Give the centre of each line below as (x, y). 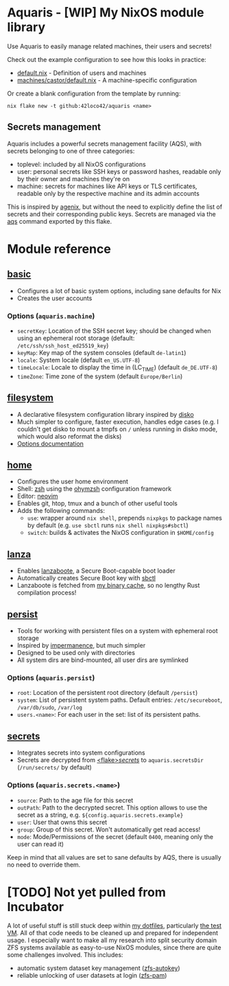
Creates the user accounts (55, 298)
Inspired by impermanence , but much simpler (81, 645)
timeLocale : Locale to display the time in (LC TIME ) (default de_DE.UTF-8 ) (117, 368)
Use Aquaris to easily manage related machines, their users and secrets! (109, 46)
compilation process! (47, 593)
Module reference (59, 249)
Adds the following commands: (61, 511)
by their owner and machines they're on (73, 179)
